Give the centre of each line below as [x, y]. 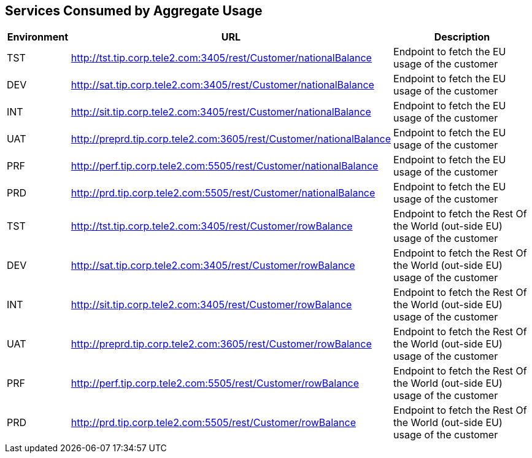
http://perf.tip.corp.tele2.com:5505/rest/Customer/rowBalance [215, 383]
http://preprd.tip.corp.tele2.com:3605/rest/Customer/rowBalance [221, 344]
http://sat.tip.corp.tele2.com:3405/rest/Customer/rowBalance [213, 266]
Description [462, 37]
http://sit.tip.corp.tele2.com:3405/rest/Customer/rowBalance [211, 305]
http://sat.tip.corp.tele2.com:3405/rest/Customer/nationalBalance [222, 85]
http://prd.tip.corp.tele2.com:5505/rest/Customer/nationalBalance [223, 193]
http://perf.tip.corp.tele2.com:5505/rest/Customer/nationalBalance [225, 166]
